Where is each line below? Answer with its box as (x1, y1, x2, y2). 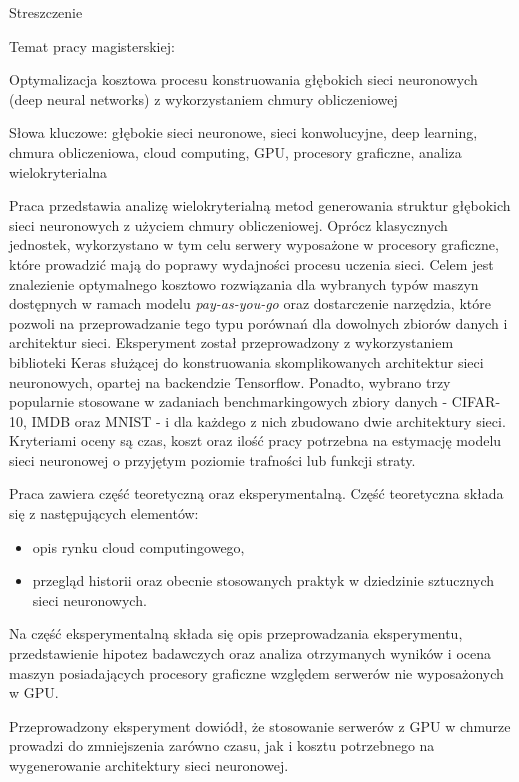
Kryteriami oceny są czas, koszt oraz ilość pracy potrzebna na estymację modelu (9, 430, 502, 451)
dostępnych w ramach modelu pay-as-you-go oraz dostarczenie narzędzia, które (9, 293, 491, 314)
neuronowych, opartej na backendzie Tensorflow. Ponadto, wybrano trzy (9, 371, 451, 392)
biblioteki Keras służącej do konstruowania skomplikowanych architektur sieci (9, 351, 484, 372)
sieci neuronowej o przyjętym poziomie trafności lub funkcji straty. (9, 449, 416, 470)
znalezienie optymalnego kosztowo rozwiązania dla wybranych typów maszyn (9, 273, 479, 294)
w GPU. (9, 682, 59, 703)
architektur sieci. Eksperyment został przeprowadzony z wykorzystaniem (9, 332, 454, 353)
